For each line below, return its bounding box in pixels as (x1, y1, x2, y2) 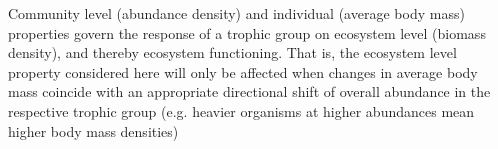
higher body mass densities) (8, 120, 179, 141)
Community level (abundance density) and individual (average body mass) (8, 3, 465, 23)
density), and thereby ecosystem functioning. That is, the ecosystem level (8, 42, 457, 63)
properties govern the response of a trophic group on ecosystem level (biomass (8, 22, 486, 43)
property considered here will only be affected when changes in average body (8, 61, 478, 82)
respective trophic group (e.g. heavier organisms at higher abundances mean (8, 100, 475, 121)
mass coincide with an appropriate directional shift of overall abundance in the (8, 81, 491, 102)
